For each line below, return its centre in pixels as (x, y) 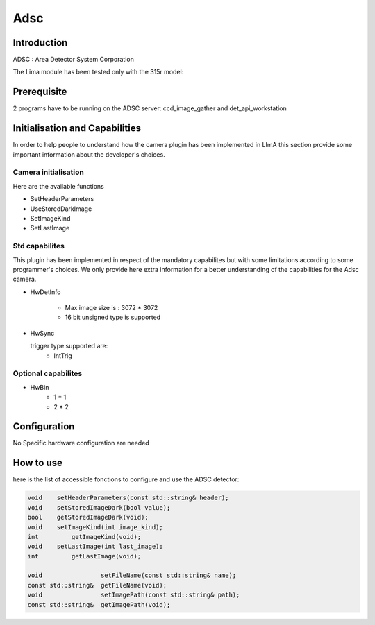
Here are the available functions (58, 186)
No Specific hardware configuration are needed (81, 443)
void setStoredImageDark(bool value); (99, 507)
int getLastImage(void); (84, 556)
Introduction (40, 43)
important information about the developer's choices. (89, 154)
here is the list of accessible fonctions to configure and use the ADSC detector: (126, 479)
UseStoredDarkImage (61, 209)
